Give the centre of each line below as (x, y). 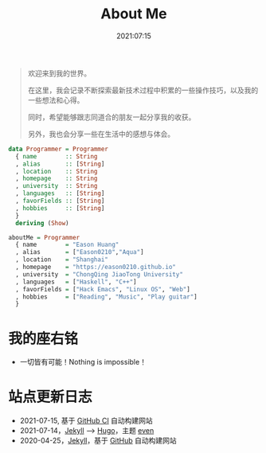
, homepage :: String (57, 179)
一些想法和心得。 (56, 100)
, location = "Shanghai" (62, 260)
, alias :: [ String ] (60, 164)
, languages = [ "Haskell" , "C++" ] (76, 282)
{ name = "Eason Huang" (67, 245)
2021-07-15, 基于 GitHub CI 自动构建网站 (86, 421)
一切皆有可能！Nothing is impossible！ (83, 362)
